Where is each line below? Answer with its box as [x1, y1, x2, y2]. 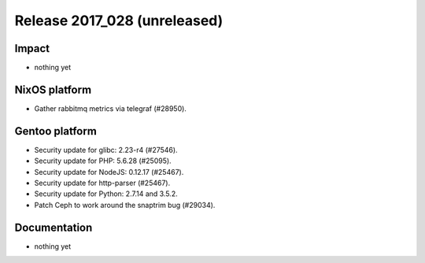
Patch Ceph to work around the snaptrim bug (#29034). [34, 200, 216, 209]
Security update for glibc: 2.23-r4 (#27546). [34, 145, 178, 154]
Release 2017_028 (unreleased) [14, 12, 224, 29]
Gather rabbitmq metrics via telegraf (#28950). [34, 103, 187, 113]
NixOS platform [14, 83, 92, 96]
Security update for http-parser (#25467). [34, 178, 171, 188]
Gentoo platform [14, 124, 98, 138]
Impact [14, 42, 50, 55]
